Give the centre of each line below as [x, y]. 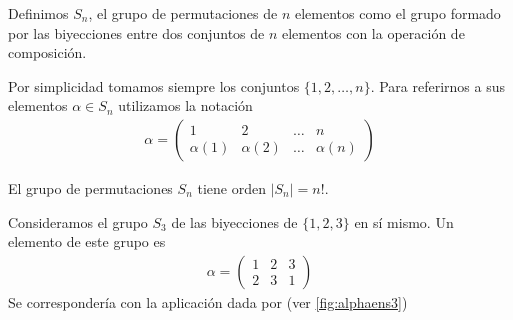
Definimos [38, 13]
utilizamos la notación [185, 105]
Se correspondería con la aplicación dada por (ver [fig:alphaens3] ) [208, 301]
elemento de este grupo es [87, 241]
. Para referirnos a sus [437, 85]
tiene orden [231, 188]
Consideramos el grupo [78, 221]
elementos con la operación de [373, 32]
